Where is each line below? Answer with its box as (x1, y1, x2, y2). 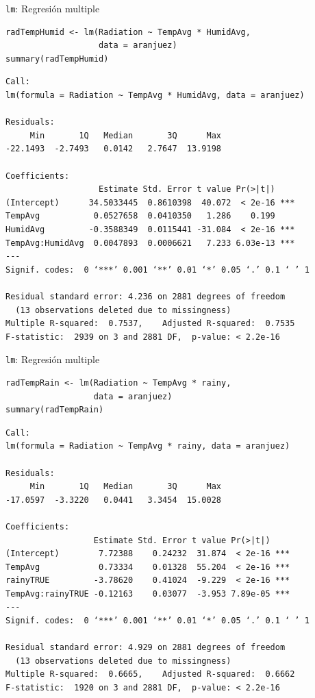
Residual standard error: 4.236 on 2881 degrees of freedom (5, 291, 286, 301)
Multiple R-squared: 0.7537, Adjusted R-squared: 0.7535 (5, 319, 295, 329)
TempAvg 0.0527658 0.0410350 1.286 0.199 (5, 211, 275, 221)
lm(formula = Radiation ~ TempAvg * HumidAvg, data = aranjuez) (5, 90, 305, 101)
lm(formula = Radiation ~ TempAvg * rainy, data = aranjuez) (5, 441, 290, 451)
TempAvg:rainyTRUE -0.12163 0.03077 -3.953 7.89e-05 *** (5, 588, 290, 599)
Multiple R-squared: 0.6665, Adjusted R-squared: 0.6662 (5, 669, 295, 680)
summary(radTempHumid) (5, 53, 109, 64)
